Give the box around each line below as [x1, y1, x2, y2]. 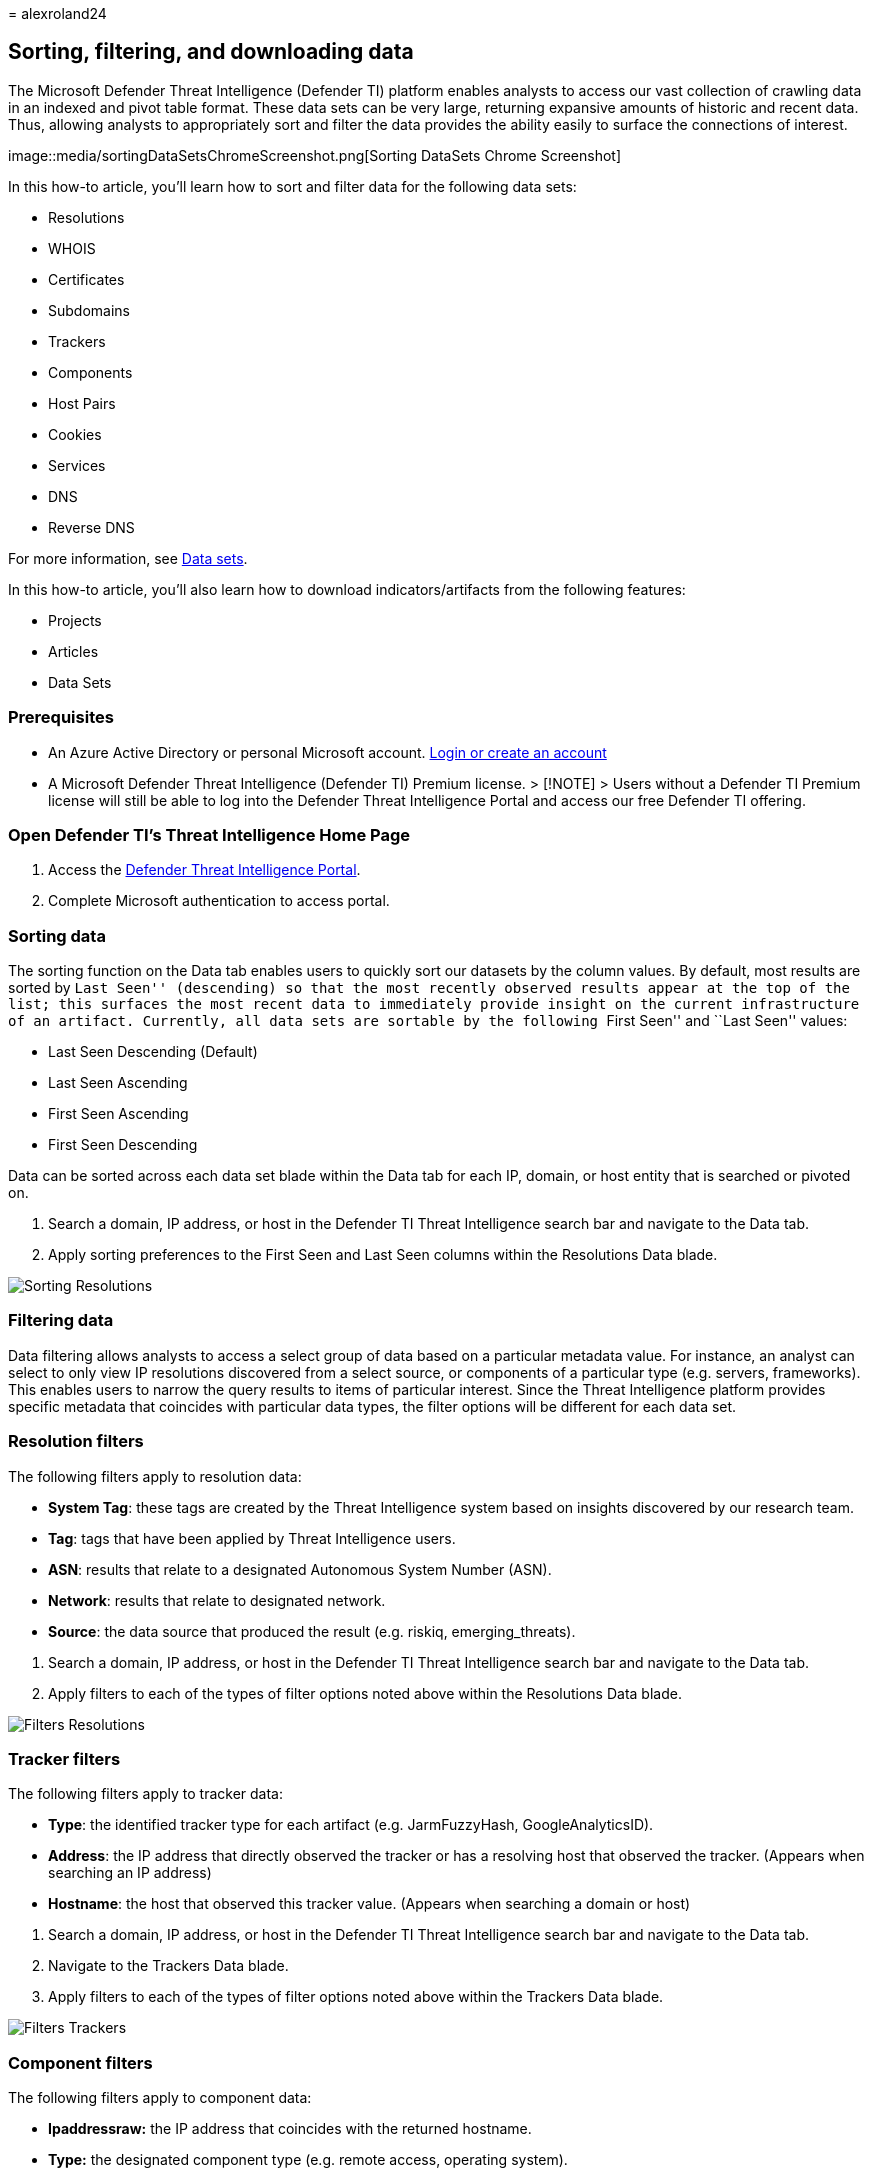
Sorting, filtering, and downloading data [8, 39, 414, 65]
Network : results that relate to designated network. [48, 1591, 386, 1609]
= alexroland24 [8, 5, 107, 22]
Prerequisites [8, 707, 114, 728]
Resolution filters [8, 1431, 144, 1452]
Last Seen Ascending [48, 1074, 188, 1092]
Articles [48, 642, 99, 660]
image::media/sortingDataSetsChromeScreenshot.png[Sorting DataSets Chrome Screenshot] [8, 146, 622, 164]
